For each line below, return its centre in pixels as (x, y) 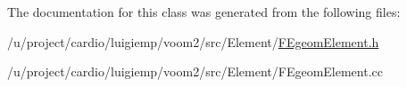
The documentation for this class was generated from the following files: (204, 12)
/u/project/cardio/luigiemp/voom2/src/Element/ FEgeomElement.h (193, 41)
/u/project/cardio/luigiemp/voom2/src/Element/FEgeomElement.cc (195, 71)
